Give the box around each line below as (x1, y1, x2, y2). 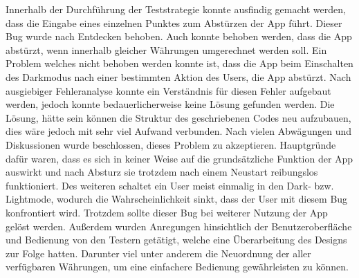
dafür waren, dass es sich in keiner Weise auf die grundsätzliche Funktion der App (6, 151, 353, 165)
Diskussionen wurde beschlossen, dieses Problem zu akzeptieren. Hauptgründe (6, 137, 336, 151)
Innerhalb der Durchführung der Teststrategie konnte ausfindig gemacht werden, (6, 2, 346, 16)
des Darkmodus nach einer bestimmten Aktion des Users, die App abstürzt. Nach (6, 69, 351, 84)
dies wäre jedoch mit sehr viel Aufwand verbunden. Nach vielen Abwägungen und (6, 124, 352, 138)
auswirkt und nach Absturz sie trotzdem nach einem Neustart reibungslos (6, 165, 318, 179)
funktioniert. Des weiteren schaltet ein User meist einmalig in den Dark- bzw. (6, 178, 334, 192)
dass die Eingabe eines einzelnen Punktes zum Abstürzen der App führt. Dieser (6, 15, 342, 30)
